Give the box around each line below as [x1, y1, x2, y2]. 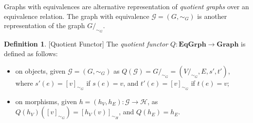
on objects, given [15, 65, 66, 76]
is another [197, 11, 227, 21]
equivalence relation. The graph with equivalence [4, 11, 149, 21]
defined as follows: [4, 48, 58, 58]
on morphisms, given [15, 96, 77, 106]
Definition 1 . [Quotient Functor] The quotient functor [4, 39, 168, 49]
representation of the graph [4, 20, 85, 31]
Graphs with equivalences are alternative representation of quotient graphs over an [4, 1, 249, 11]
